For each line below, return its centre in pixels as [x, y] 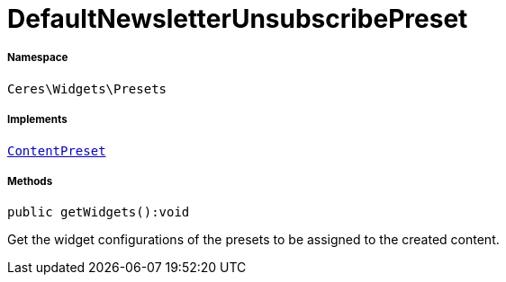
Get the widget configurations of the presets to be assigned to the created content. [253, 240]
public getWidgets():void [99, 212]
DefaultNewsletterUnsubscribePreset [238, 19]
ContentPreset [57, 150]
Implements [37, 120]
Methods [30, 181]
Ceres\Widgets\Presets [87, 88]
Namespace [38, 58]
